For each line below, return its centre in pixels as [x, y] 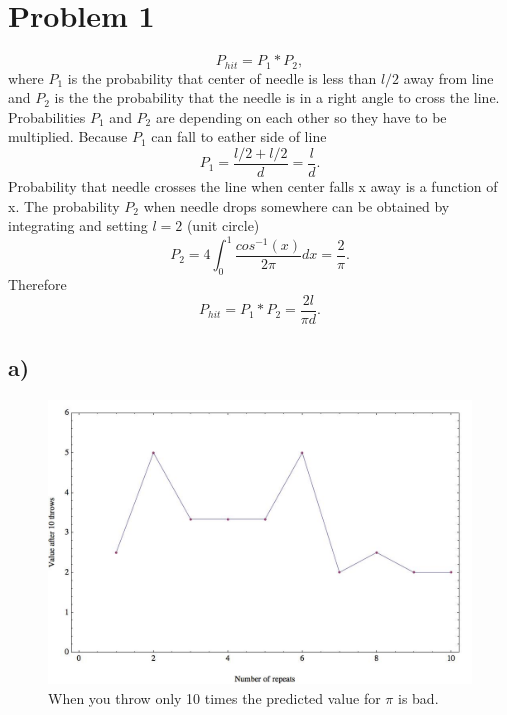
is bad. [418, 697]
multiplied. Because [68, 136]
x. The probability [64, 205]
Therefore [37, 284]
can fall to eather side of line [239, 136]
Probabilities [47, 116]
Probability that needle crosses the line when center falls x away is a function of [253, 186]
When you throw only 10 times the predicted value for [214, 697]
